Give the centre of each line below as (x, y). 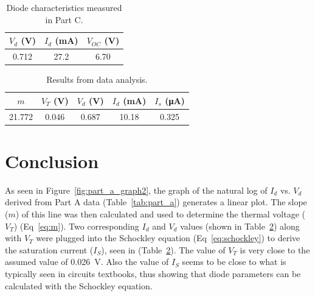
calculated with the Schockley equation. (79, 285)
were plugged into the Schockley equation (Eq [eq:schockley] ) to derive (168, 238)
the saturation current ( (49, 249)
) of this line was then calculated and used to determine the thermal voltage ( (161, 213)
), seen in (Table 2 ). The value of (163, 249)
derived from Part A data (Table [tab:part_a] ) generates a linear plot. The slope (156, 202)
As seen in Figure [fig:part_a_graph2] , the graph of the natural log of (136, 190)
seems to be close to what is (234, 262)
